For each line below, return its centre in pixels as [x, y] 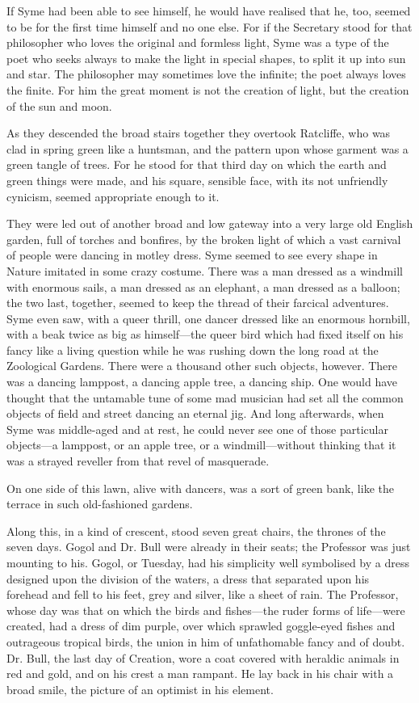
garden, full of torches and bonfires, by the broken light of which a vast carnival [204, 239]
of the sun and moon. [59, 105]
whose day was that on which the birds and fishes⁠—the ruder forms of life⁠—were [206, 610]
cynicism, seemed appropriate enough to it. [113, 196]
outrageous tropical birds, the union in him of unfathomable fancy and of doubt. [206, 641]
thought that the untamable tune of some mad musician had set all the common [205, 397]
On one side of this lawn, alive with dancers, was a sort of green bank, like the [200, 488]
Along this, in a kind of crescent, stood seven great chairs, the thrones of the [196, 530]
